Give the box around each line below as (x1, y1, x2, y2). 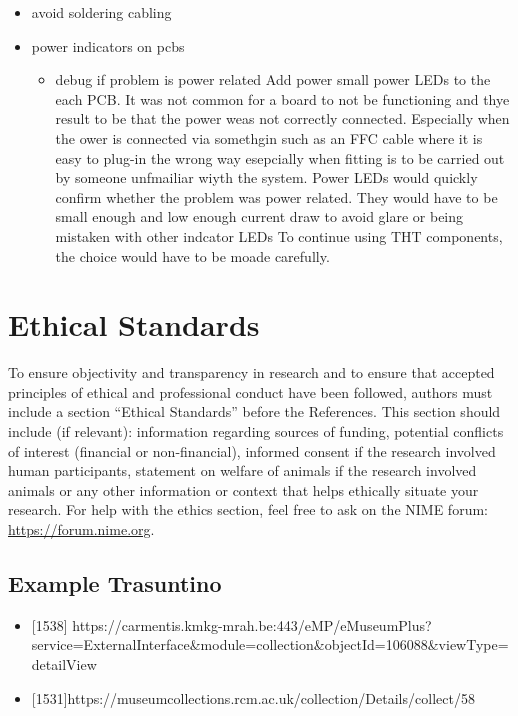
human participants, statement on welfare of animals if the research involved (8, 460, 477, 481)
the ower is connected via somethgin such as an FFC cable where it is (55, 127, 483, 148)
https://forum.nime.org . (8, 519, 155, 539)
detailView (31, 653, 97, 674)
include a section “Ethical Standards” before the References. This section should (8, 401, 501, 422)
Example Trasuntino (8, 567, 222, 598)
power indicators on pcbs (31, 35, 185, 56)
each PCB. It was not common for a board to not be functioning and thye (55, 88, 510, 109)
